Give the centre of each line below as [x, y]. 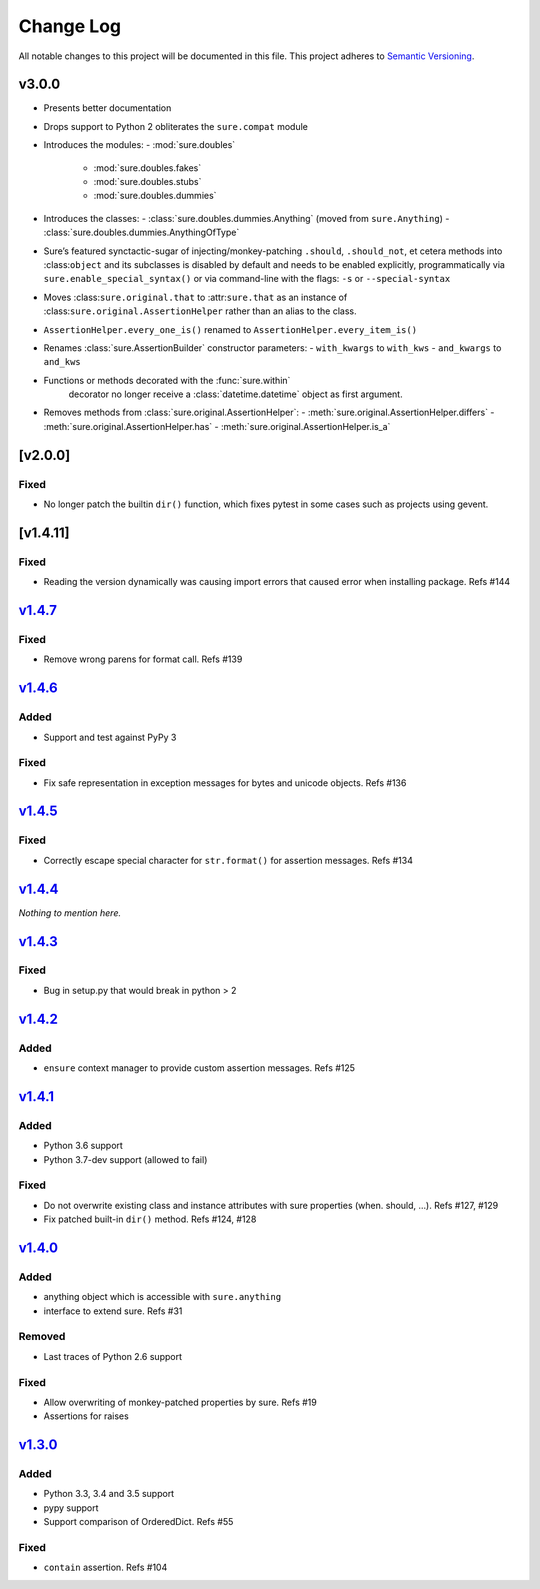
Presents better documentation [107, 108]
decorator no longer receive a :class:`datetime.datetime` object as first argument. [236, 394]
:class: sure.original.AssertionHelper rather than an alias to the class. [200, 311]
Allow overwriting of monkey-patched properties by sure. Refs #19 [180, 1402]
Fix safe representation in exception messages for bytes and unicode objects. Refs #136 [225, 782]
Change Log [70, 26]
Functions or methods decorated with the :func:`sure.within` [167, 380]
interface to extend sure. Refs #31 [113, 1311]
